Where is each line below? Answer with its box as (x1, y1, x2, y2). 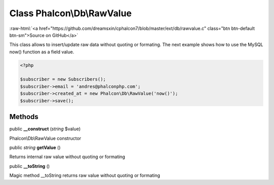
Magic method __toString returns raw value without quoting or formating (9, 172, 160, 178)
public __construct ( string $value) (9, 126, 81, 132)
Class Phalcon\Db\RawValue (9, 8, 132, 19)
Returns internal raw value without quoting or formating (9, 154, 125, 160)
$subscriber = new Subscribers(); (20, 77, 106, 82)
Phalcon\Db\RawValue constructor (9, 135, 81, 141)
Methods (9, 113, 39, 121)
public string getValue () (9, 144, 61, 151)
